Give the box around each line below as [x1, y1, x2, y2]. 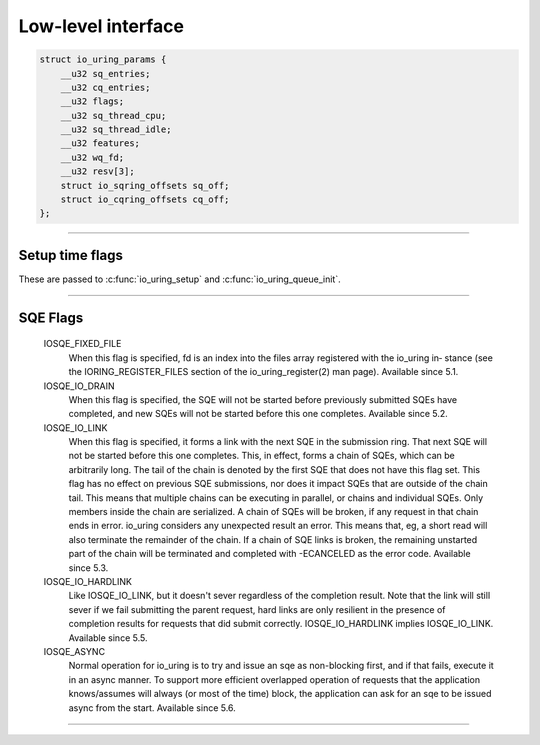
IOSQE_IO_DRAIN [43, 380, 115, 392]
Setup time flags [18, 246, 124, 264]
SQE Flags [18, 309, 84, 326]
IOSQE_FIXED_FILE [43, 338, 122, 350]
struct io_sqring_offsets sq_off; [60, 180, 230, 191]
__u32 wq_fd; [60, 151, 125, 163]
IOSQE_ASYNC [43, 645, 105, 657]
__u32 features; [60, 138, 140, 149]
